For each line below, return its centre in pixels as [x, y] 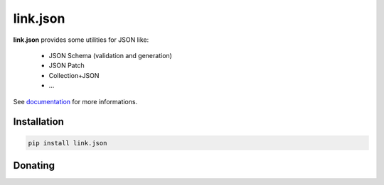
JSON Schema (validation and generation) [110, 55]
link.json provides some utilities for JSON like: [81, 40]
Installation [38, 122]
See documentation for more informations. [75, 101]
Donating [34, 166]
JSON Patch [66, 66]
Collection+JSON [74, 75]
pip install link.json [68, 143]
